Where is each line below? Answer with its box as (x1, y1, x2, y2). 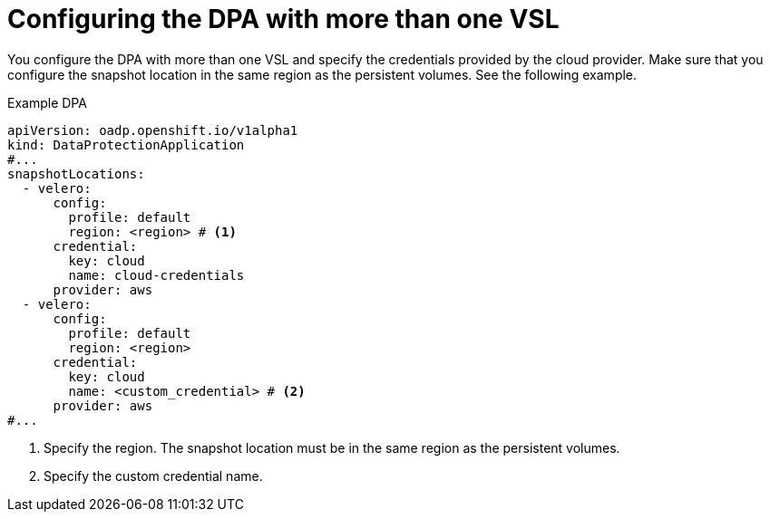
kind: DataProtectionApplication (7, 137, 245, 152)
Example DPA (7, 94, 87, 111)
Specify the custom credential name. (44, 467, 263, 484)
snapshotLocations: (7, 166, 145, 181)
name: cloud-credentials (68, 267, 245, 283)
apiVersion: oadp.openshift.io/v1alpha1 (7, 122, 298, 138)
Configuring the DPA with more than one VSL (7, 4, 560, 34)
